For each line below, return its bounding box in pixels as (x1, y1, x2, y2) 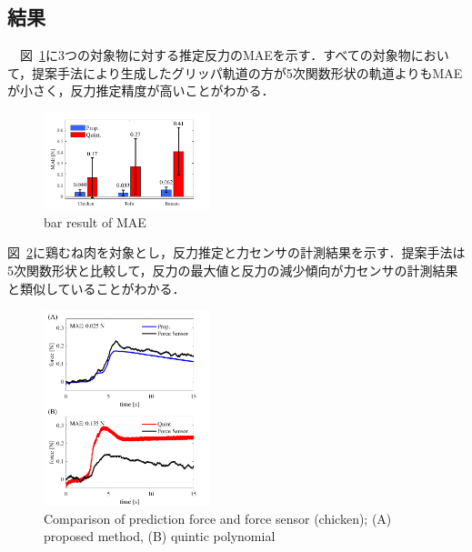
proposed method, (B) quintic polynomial (44, 527, 276, 546)
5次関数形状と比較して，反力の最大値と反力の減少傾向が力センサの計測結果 (7, 260, 458, 279)
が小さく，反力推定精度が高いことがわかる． (7, 81, 275, 100)
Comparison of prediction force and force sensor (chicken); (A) (44, 508, 392, 527)
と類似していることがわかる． (7, 278, 186, 297)
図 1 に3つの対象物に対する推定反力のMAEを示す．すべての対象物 (19, 45, 411, 65)
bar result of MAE (44, 212, 146, 231)
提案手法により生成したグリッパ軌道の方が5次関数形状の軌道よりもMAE (32, 63, 463, 82)
